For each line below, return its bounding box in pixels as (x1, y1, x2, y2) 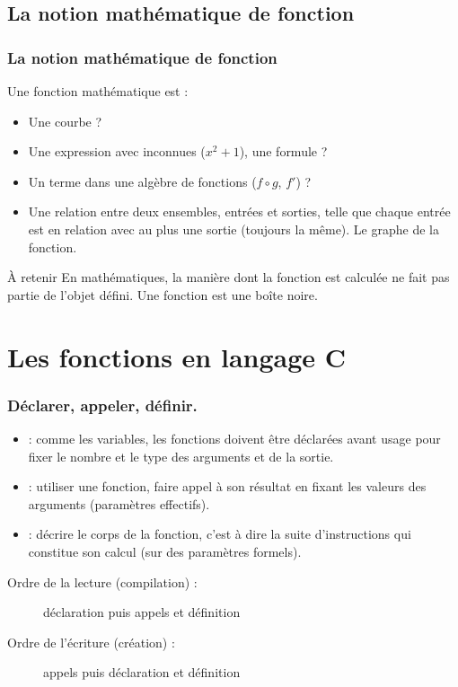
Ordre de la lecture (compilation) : (7, 572, 198, 591)
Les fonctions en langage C (7, 338, 347, 374)
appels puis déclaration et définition (43, 663, 241, 682)
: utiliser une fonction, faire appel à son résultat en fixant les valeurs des (28, 477, 427, 496)
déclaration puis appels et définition (43, 603, 241, 621)
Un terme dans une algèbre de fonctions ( (28, 172, 257, 190)
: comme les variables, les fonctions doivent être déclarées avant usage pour (28, 428, 441, 447)
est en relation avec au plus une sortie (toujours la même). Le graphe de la (28, 219, 439, 238)
